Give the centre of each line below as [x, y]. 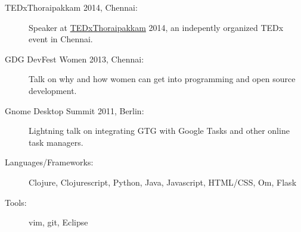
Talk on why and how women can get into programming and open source [162, 79]
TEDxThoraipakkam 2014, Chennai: [71, 7]
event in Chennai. [61, 39]
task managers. [56, 142]
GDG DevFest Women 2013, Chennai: [75, 59]
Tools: [16, 202]
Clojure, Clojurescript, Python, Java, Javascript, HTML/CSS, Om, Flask [163, 182]
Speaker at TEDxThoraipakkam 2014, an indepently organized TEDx [156, 27]
